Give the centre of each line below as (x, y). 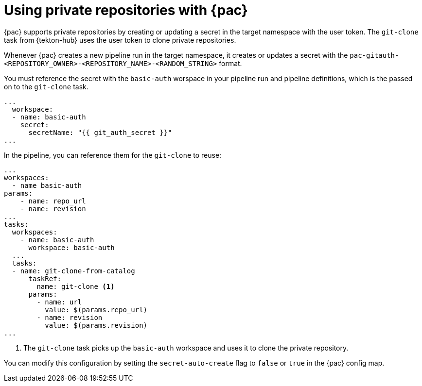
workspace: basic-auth (71, 247)
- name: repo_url (53, 201)
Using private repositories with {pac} (126, 10)
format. (230, 63)
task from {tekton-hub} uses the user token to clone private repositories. (120, 40)
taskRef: (45, 278)
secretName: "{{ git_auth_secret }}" (100, 132)
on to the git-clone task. (46, 86)
